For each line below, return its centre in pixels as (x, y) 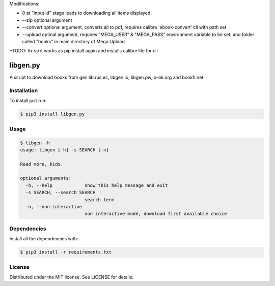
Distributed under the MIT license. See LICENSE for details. (72, 277)
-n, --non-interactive (54, 207)
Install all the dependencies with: (44, 239)
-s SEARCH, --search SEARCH (61, 193)
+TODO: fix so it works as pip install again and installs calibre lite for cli (84, 51)
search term (99, 200)
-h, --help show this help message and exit (97, 185)
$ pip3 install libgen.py (52, 114)
